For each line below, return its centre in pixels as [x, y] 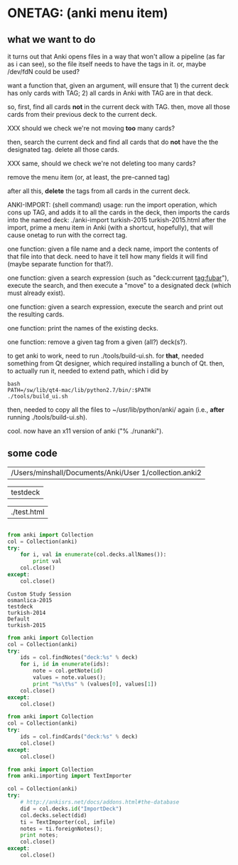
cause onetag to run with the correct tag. [67, 235]
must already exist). [36, 293]
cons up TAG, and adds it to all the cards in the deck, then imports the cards [119, 212]
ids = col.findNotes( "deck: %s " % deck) [79, 658]
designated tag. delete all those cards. [63, 150]
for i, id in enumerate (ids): [65, 664]
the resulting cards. [36, 314]
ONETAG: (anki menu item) [88, 13]
